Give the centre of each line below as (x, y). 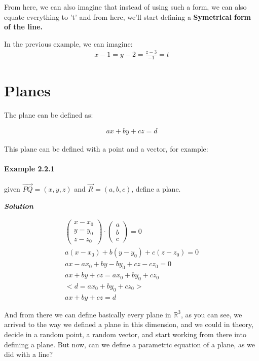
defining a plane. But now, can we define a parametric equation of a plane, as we (129, 344)
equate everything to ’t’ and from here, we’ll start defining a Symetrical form (127, 16)
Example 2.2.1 (29, 168)
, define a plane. (156, 189)
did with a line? (29, 354)
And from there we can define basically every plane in (88, 314)
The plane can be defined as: (49, 114)
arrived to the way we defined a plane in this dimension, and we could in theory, (129, 324)
